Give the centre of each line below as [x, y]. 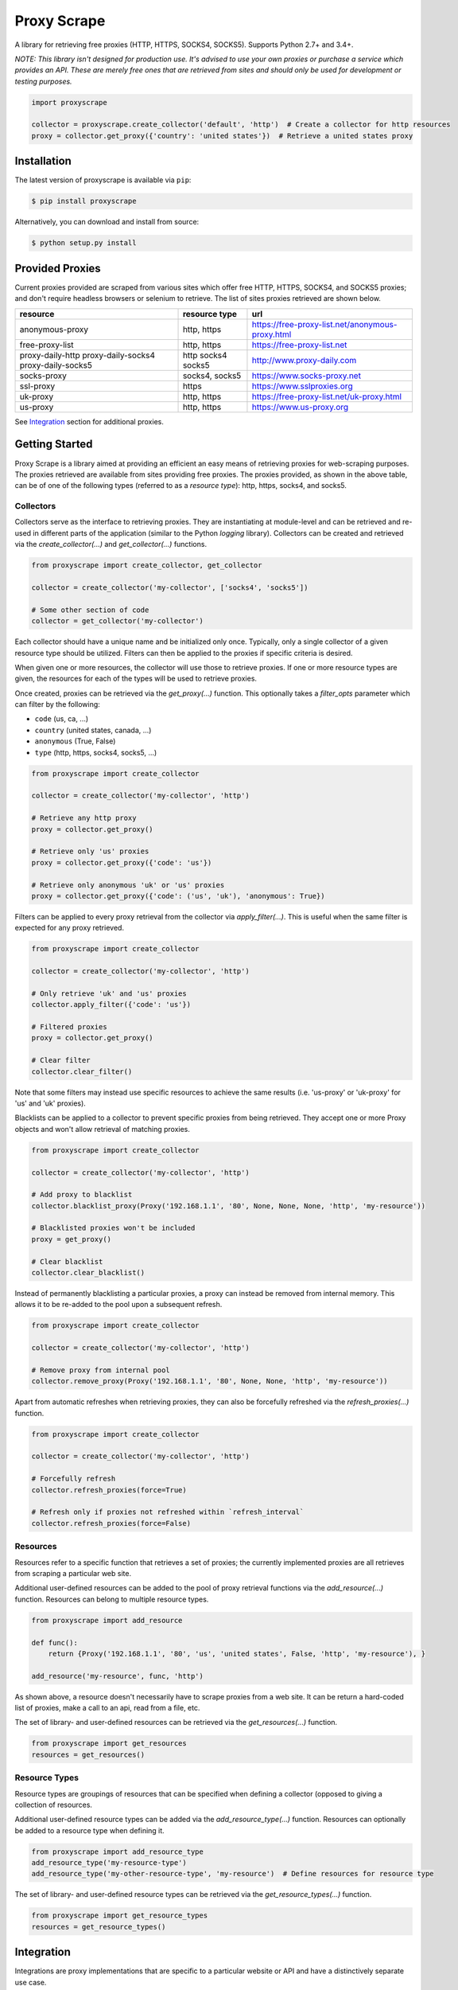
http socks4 [205, 355]
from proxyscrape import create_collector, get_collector [147, 566]
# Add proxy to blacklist [82, 1195]
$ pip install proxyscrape [84, 201]
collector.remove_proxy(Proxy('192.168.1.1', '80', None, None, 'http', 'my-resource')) [210, 1381]
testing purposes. [43, 81]
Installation [43, 161]
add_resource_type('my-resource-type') [109, 1863]
